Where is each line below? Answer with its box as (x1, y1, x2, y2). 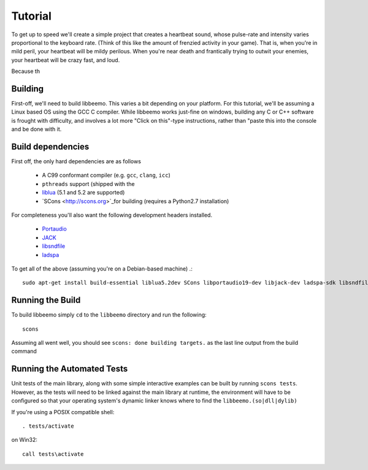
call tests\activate (22, 450, 84, 457)
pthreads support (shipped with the (42, 180, 135, 187)
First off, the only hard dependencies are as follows (11, 158, 141, 165)
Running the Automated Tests (11, 364, 128, 374)
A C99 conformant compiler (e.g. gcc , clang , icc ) (42, 172, 171, 179)
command (11, 347, 37, 355)
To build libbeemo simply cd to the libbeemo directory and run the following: (11, 311, 207, 318)
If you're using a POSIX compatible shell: (11, 408, 115, 415)
